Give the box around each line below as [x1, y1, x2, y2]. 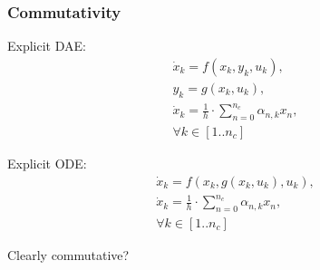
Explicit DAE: [7, 36, 86, 55]
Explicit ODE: [7, 154, 87, 173]
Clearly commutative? [7, 246, 130, 265]
